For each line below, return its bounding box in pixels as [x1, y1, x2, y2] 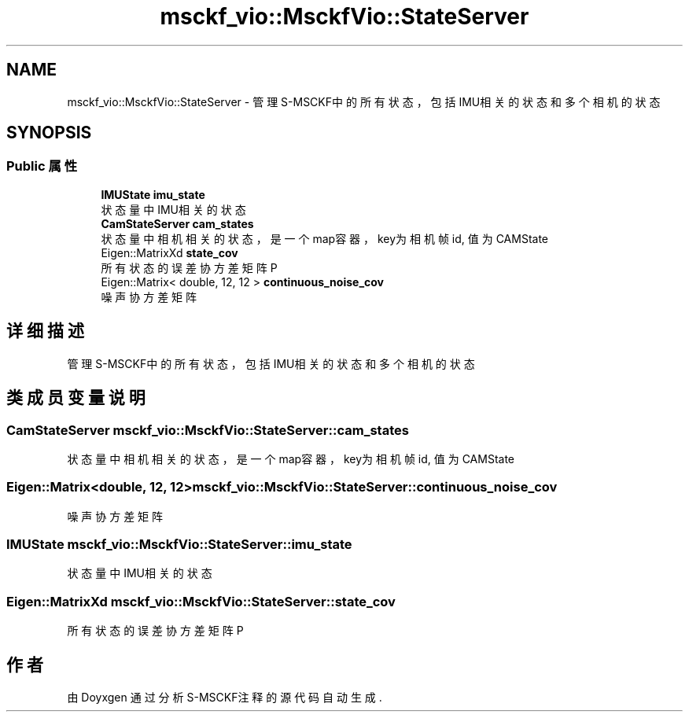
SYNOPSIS [6, 123, 92, 143]
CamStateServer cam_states [101, 216, 254, 230]
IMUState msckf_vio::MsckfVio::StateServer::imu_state [6, 536, 352, 552]
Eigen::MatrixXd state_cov [101, 245, 238, 260]
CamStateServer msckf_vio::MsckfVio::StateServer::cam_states [6, 422, 409, 438]
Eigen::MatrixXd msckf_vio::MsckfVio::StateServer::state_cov [6, 593, 396, 609]
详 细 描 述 [6, 321, 84, 341]
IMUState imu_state [101, 187, 205, 201]
